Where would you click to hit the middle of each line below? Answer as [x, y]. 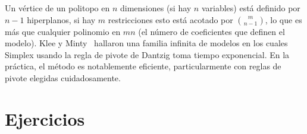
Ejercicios [45, 118]
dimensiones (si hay [156, 8]
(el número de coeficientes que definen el [212, 31]
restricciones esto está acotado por [170, 19]
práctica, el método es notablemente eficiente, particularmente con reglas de [143, 66]
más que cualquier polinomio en [63, 31]
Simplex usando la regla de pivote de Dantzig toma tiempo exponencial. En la [147, 54]
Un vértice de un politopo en [57, 8]
